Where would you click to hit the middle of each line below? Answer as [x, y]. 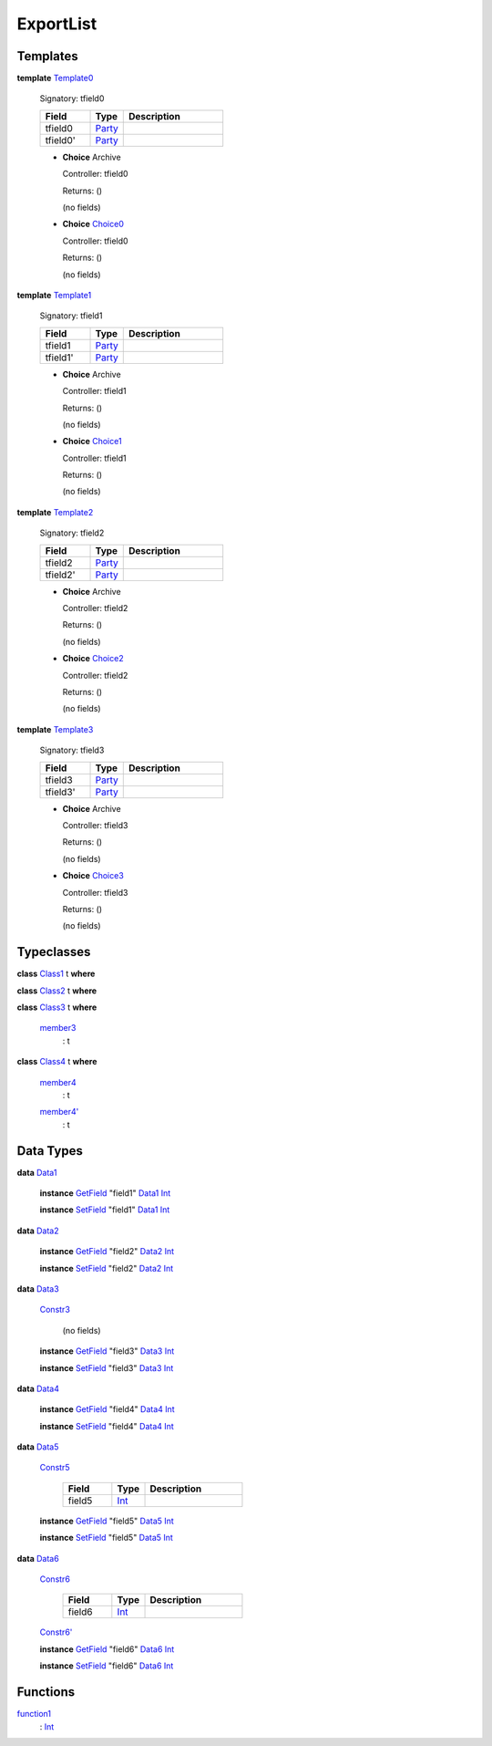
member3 [58, 1028]
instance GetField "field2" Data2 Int [107, 1252]
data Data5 [38, 1447]
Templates [47, 56]
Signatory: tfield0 [72, 99]
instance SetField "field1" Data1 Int [105, 1210]
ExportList [57, 24]
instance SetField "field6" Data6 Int [107, 1666]
